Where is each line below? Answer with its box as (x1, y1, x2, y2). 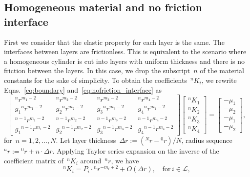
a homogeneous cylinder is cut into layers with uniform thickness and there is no (4, 56, 245, 66)
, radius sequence (181, 135, 232, 145)
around (80, 155, 102, 165)
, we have (111, 155, 139, 165)
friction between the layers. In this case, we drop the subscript (4, 65, 190, 76)
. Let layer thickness (56, 135, 116, 145)
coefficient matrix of (4, 155, 64, 165)
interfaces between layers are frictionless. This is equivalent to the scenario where (4, 46, 247, 57)
